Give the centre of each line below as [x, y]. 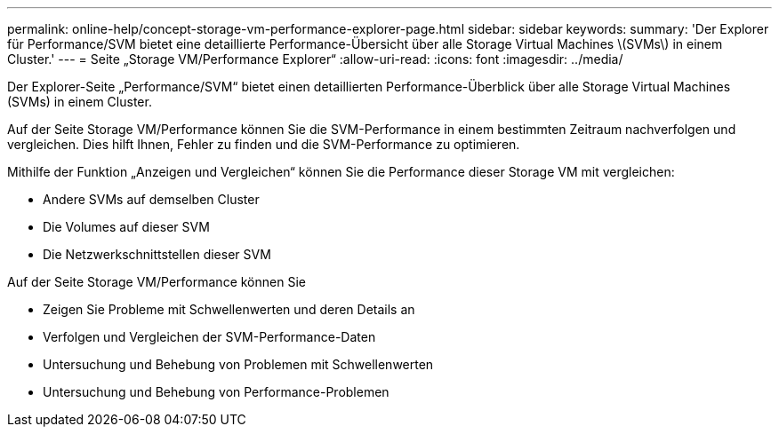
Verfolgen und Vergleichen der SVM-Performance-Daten [209, 337]
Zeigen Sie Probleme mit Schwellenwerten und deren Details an [229, 309]
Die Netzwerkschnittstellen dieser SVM [157, 254]
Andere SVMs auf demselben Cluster [151, 199]
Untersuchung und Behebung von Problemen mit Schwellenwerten [238, 364]
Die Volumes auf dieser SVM [126, 227]
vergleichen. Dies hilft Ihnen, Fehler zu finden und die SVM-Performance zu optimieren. [264, 144]
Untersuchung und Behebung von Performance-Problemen [216, 392]
